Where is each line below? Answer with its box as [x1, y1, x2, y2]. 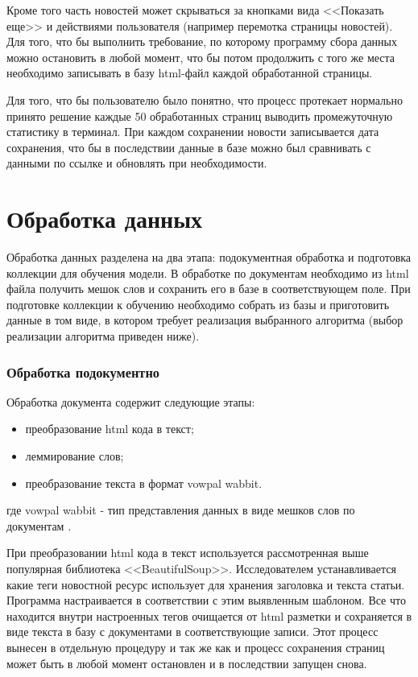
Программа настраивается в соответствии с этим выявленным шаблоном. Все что [6, 592, 406, 609]
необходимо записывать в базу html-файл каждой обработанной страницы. [6, 64, 373, 81]
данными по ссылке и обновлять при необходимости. [6, 155, 267, 171]
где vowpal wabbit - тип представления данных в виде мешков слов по [6, 502, 355, 518]
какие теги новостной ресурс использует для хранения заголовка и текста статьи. [6, 576, 405, 592]
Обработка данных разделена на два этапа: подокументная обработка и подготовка [6, 249, 412, 266]
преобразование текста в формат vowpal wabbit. [25, 474, 263, 491]
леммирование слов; [25, 448, 124, 464]
